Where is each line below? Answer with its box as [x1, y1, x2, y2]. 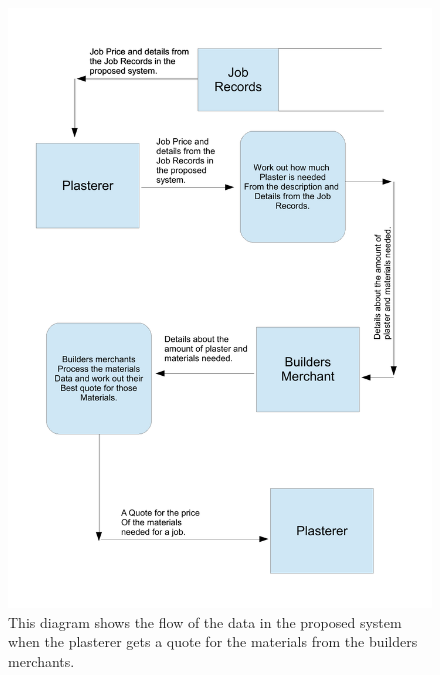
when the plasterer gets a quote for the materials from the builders [8, 631, 418, 652]
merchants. [8, 650, 75, 671]
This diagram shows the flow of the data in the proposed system [8, 611, 402, 632]
